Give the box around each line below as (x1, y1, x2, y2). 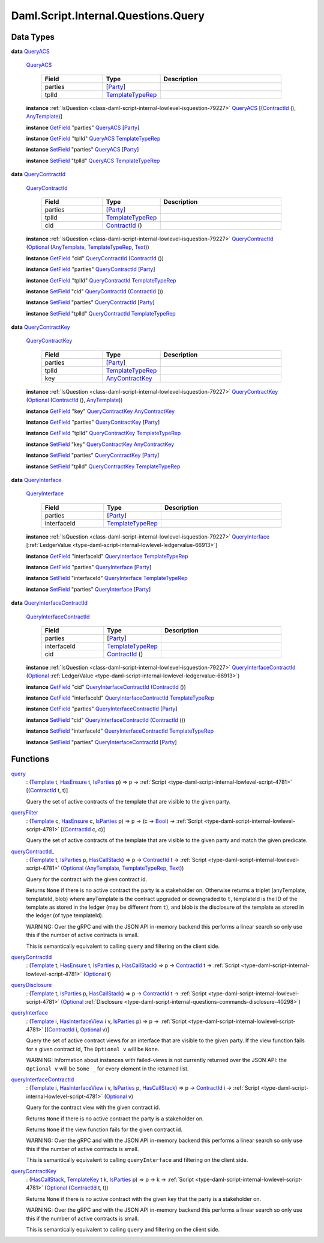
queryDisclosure (11, 982, 52, 989)
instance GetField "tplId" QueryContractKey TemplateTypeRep (26, 430, 181, 437)
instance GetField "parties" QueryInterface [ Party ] (26, 563, 152, 570)
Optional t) (85, 970, 112, 977)
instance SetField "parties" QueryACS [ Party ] (26, 146, 139, 153)
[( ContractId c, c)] (61, 825, 106, 832)
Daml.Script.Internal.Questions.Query (11, 9, 205, 22)
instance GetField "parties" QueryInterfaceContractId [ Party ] (26, 705, 178, 712)
